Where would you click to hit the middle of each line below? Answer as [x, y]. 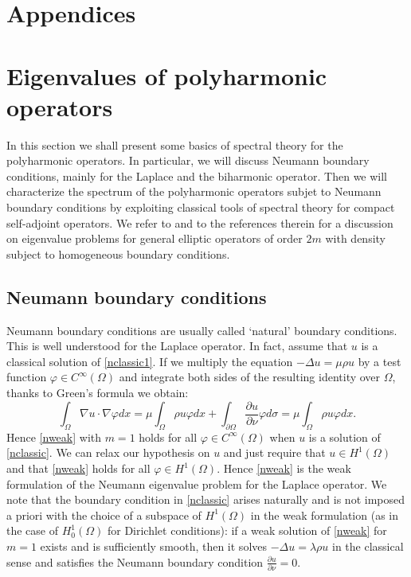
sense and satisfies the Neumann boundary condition [135, 561]
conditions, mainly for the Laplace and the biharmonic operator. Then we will [197, 175]
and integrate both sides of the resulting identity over [250, 377]
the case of [33, 530]
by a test [380, 361]
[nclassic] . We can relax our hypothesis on [108, 452]
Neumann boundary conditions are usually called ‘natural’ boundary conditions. [202, 330]
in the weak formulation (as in [325, 515]
